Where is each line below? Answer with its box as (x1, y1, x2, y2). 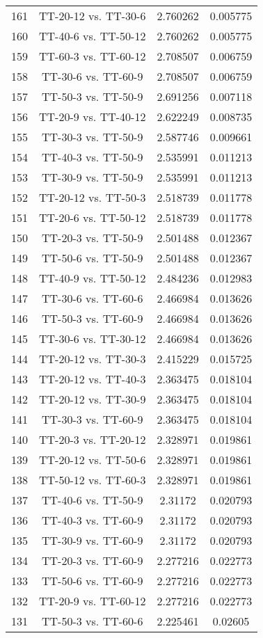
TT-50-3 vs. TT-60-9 (42, 310, 143, 326)
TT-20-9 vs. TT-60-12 (39, 593, 146, 609)
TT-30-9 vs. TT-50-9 (42, 169, 143, 185)
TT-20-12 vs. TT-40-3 (39, 371, 146, 387)
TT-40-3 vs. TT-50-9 (42, 149, 143, 165)
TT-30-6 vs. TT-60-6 (42, 290, 143, 306)
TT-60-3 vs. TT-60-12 (39, 48, 146, 64)
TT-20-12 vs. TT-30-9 (39, 391, 146, 407)
